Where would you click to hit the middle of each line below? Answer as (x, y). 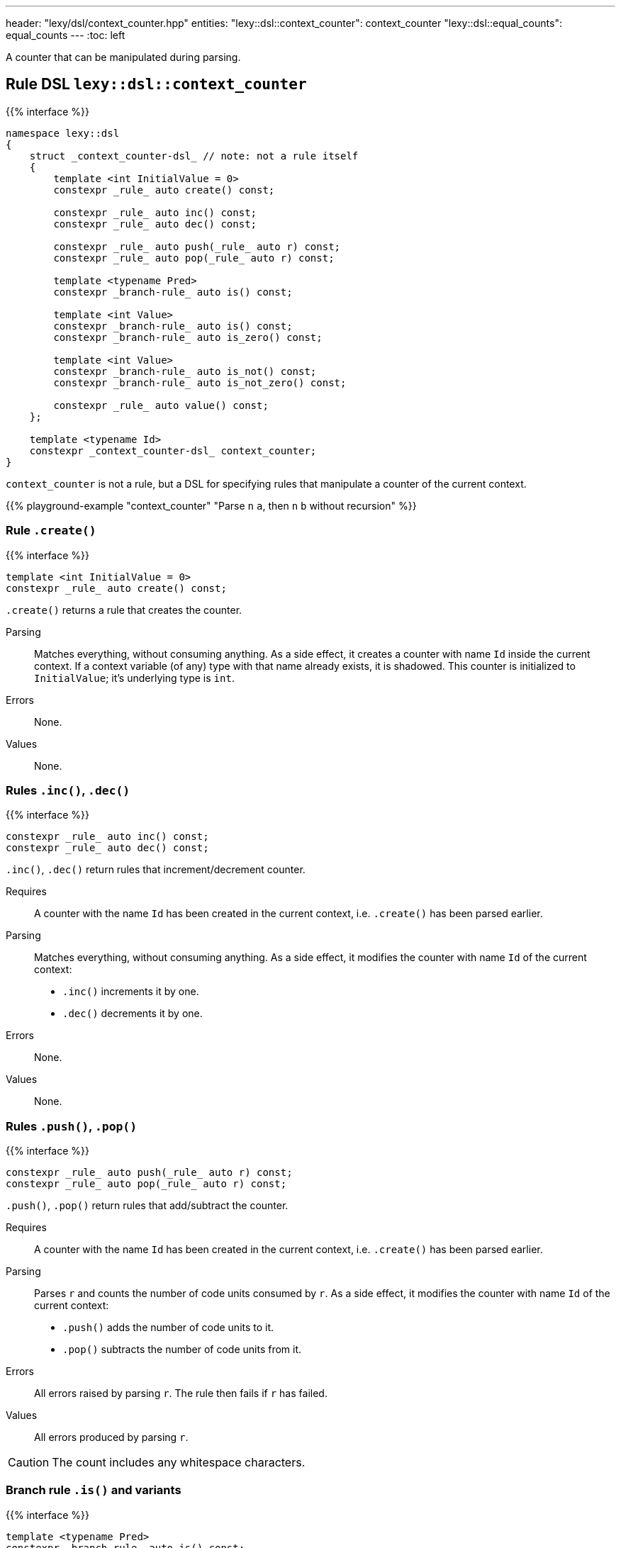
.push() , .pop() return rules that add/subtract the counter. (147, 1206)
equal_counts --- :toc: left (66, 35)
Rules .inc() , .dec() (68, 790)
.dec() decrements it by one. (133, 1014)
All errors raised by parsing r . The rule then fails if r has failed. (181, 1393)
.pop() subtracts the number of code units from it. (182, 1350)
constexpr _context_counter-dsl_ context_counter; (173, 450)
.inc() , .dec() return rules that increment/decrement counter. (156, 870)
